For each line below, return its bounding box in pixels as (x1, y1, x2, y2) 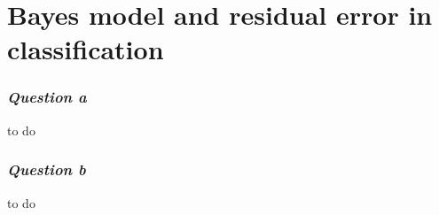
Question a (7, 86, 87, 108)
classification (7, 31, 164, 67)
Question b (7, 158, 86, 180)
